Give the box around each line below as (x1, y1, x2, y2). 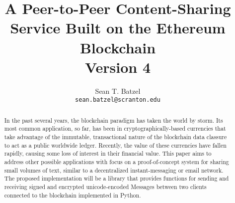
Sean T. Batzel (95, 85, 141, 96)
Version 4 (84, 56, 151, 77)
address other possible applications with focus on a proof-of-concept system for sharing (4, 158, 229, 166)
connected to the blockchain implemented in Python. (4, 191, 141, 199)
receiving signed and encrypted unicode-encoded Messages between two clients (4, 182, 207, 191)
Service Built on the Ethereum (10, 17, 226, 38)
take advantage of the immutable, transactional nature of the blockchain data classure (4, 133, 227, 141)
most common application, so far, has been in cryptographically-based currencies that (4, 124, 226, 133)
